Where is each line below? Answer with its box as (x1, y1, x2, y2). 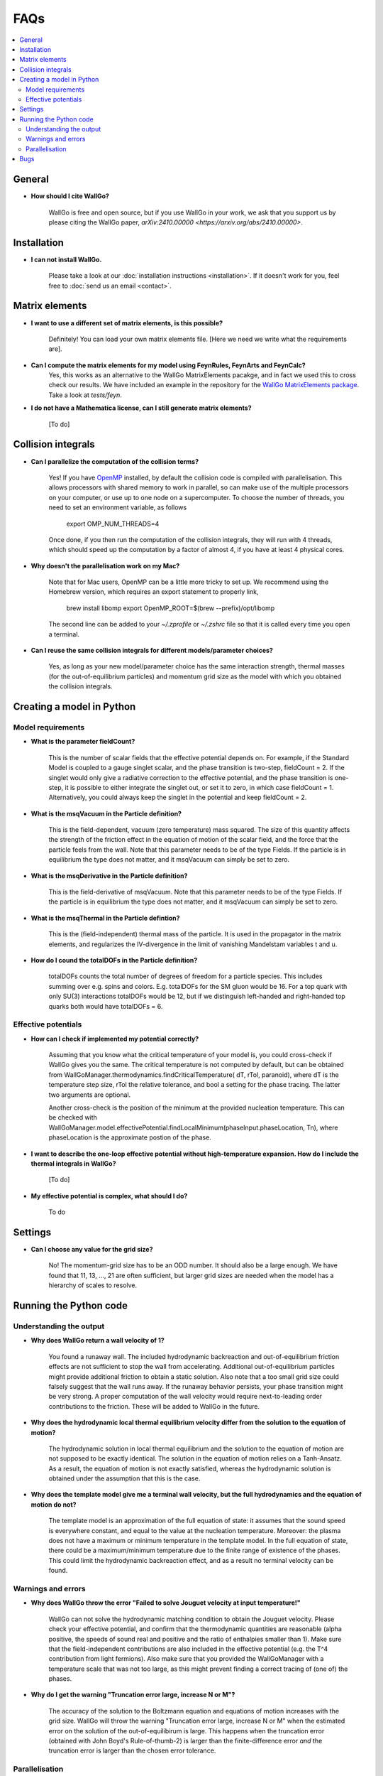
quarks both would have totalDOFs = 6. (48, 1002, 163, 1010)
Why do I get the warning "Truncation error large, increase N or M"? (30, 1691, 235, 1699)
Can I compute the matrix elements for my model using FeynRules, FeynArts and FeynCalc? (30, 361, 306, 369)
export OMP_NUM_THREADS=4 (66, 519, 160, 528)
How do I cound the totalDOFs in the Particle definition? (30, 955, 198, 964)
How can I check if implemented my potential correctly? (30, 1034, 199, 1043)
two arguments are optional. (48, 1090, 131, 1099)
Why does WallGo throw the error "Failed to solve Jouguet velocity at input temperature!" (30, 1598, 301, 1607)
